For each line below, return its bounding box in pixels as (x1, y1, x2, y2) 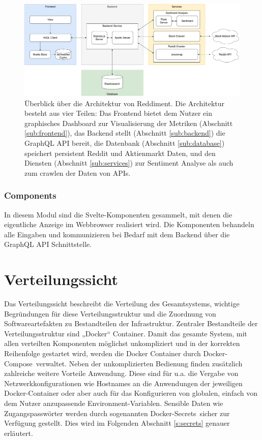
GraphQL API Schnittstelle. (4, 239, 92, 249)
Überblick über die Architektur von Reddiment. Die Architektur (24, 98, 225, 108)
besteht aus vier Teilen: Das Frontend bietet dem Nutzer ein (24, 108, 212, 118)
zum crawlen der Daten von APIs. (24, 167, 131, 178)
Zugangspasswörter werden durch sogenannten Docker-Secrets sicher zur (4, 407, 230, 418)
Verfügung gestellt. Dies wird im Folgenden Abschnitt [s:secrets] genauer (4, 418, 230, 428)
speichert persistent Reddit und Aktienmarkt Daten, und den (24, 147, 216, 158)
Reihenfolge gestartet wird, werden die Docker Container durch (4, 348, 201, 358)
